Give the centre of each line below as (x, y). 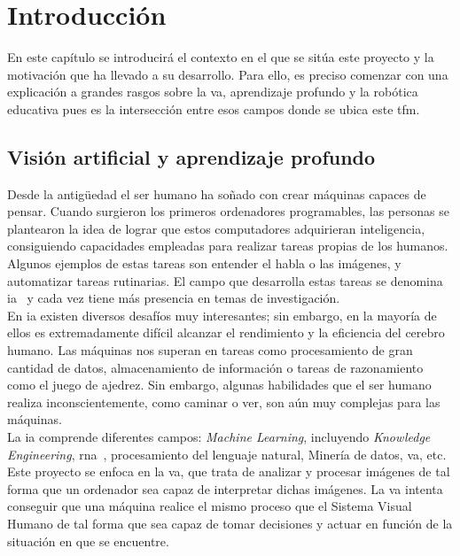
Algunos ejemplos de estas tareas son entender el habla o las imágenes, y (204, 263)
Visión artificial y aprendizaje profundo (191, 156)
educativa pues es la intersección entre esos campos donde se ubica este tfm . (214, 108)
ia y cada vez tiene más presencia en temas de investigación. (174, 298)
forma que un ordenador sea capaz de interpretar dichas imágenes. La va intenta (225, 488)
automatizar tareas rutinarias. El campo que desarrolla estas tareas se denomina (225, 280)
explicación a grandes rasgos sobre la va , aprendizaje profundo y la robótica (213, 92)
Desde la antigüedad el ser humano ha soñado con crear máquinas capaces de (217, 193)
